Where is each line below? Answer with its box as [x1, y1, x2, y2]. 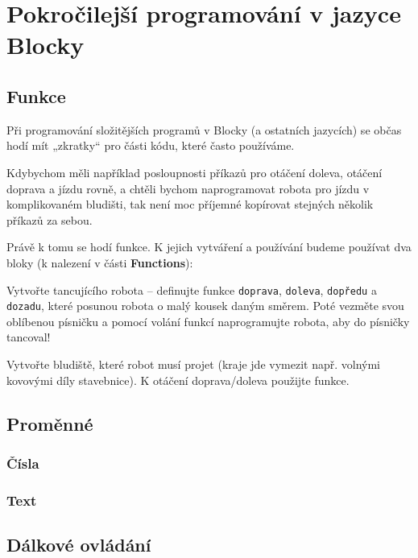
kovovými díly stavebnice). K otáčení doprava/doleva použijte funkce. [6, 371, 350, 388]
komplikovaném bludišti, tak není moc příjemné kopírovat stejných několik [6, 196, 374, 213]
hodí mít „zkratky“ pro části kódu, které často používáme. [6, 137, 295, 154]
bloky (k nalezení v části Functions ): [6, 254, 193, 271]
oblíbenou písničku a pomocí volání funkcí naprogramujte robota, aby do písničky [6, 312, 410, 329]
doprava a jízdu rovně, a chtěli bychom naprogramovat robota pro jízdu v [6, 180, 370, 196]
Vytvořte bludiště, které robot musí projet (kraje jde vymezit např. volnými [6, 356, 380, 373]
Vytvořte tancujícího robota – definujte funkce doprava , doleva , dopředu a [6, 281, 377, 298]
